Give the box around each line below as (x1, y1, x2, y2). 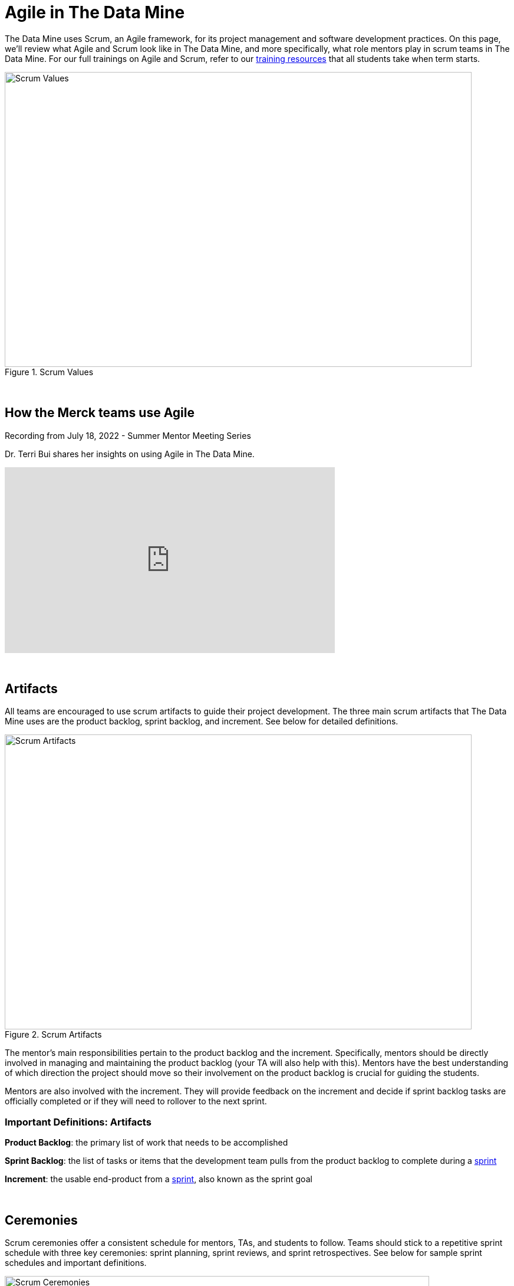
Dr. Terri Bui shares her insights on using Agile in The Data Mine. (5, 448, 255, 459)
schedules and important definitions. (5, 1258, 147, 1268)
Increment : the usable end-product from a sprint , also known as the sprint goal (5, 1174, 312, 1185)
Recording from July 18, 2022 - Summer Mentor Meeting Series (5, 430, 251, 441)
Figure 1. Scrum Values (5, 366, 94, 377)
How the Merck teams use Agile (5, 405, 195, 421)
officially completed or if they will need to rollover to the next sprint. (5, 1096, 267, 1107)
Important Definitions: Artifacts (5, 1116, 151, 1128)
